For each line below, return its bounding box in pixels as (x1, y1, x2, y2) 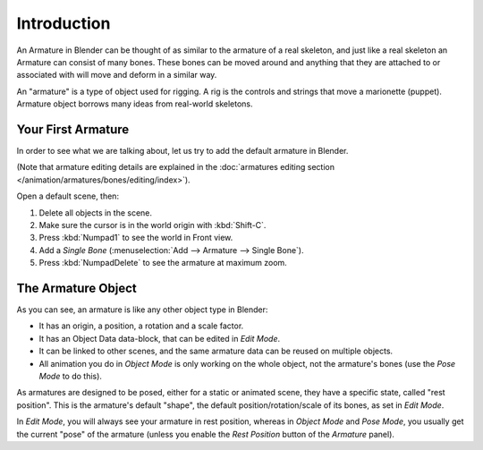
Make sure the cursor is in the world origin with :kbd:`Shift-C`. (38, 219, 267, 230)
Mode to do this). (38, 371, 103, 381)
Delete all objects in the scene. (38, 207, 152, 218)
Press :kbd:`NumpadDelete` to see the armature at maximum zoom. (38, 258, 288, 268)
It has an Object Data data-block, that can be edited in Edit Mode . (38, 333, 281, 344)
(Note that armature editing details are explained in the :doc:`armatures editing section (16, 162, 335, 173)
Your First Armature (16, 122, 130, 137)
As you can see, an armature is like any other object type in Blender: (16, 304, 268, 315)
